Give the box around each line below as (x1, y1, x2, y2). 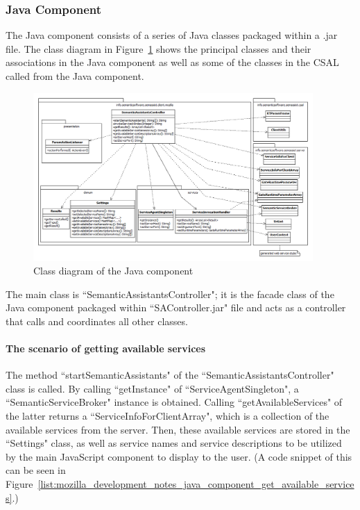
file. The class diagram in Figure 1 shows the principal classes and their (6, 41, 311, 56)
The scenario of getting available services (6, 341, 206, 356)
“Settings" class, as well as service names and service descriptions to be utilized (6, 436, 342, 450)
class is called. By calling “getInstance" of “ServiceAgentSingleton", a (6, 381, 299, 395)
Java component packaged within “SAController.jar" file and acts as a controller (6, 300, 346, 315)
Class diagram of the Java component (33, 263, 194, 278)
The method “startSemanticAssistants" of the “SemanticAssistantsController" (6, 368, 334, 382)
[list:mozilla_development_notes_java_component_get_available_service (37, 477, 354, 491)
